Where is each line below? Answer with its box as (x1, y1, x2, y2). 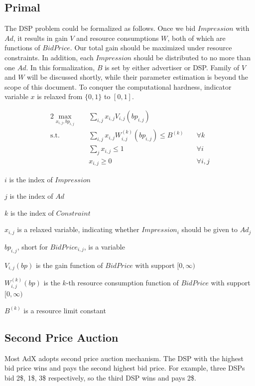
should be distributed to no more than (133, 52, 251, 62)
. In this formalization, (26, 62, 95, 72)
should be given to (181, 224, 238, 235)
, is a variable (84, 241, 125, 252)
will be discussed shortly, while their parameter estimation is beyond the (27, 72, 249, 82)
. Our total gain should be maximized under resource (70, 42, 232, 53)
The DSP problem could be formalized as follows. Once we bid (4, 23, 196, 33)
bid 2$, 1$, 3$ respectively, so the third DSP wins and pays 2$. (4, 372, 197, 383)
